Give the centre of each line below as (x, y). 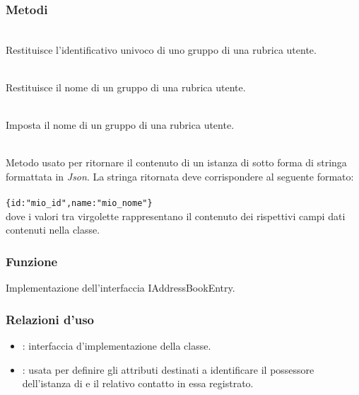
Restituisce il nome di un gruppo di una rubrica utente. (126, 87)
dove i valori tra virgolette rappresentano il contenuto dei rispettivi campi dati (176, 216)
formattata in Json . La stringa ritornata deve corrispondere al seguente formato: (180, 176)
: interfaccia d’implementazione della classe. (117, 346)
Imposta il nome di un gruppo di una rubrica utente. (120, 125)
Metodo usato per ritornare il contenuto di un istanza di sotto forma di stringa (176, 162)
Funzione (32, 261)
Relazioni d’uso (50, 319)
